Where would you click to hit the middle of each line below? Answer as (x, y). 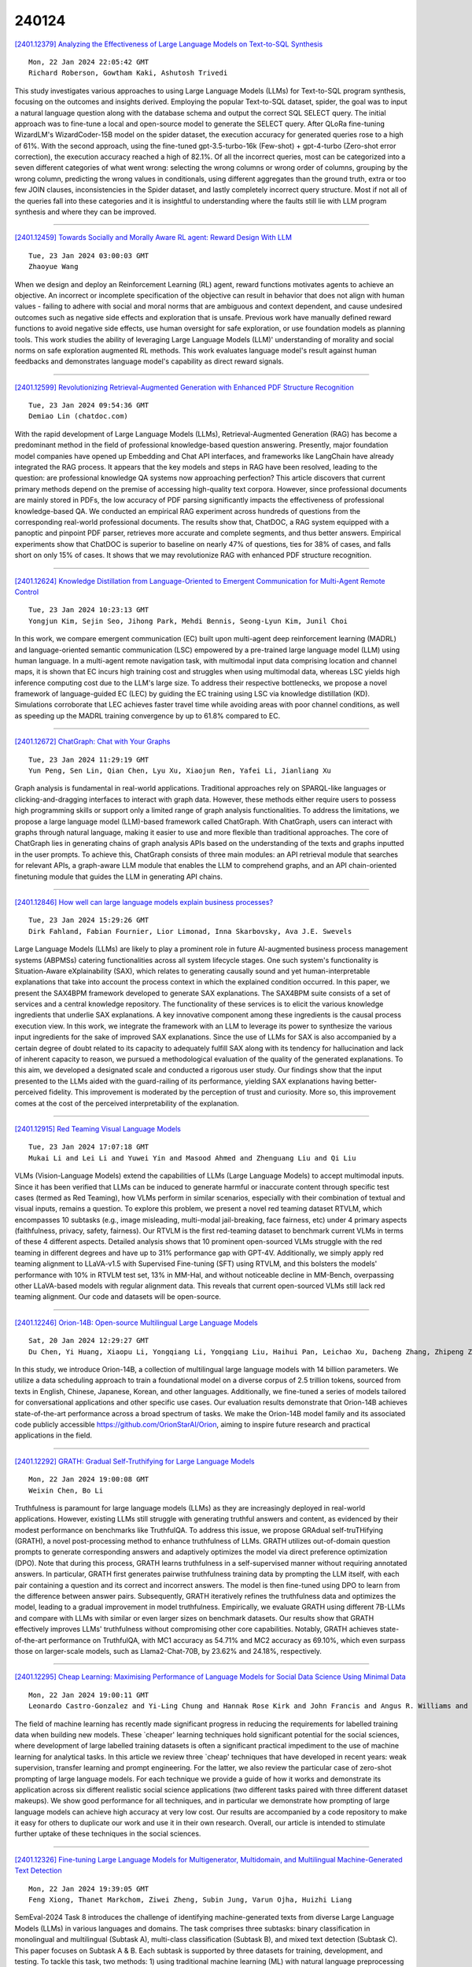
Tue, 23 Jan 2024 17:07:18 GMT (89, 1147)
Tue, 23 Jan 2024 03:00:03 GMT (89, 255)
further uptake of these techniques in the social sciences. (108, 1834)
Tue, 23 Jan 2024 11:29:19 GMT (89, 760)
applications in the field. (53, 1435)
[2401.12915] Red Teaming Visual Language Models (98, 1128)
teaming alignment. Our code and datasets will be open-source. (118, 1297)
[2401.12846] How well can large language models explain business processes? (144, 902)
